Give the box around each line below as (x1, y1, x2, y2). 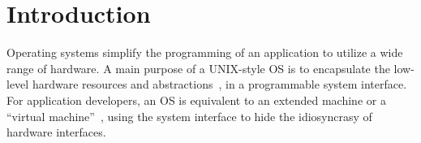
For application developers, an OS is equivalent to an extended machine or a (6, 91, 386, 108)
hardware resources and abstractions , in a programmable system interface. (32, 76, 407, 93)
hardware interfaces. (6, 123, 106, 141)
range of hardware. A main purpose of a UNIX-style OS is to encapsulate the (6, 59, 390, 76)
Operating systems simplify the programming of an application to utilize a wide (6, 44, 403, 61)
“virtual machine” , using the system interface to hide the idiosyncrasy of (6, 107, 372, 124)
